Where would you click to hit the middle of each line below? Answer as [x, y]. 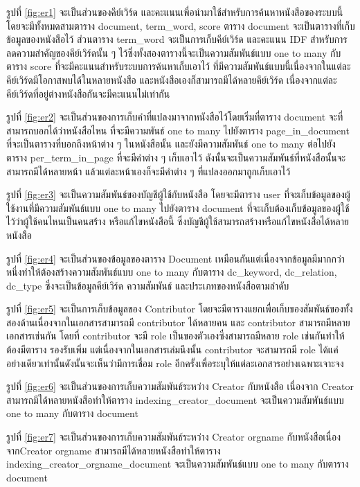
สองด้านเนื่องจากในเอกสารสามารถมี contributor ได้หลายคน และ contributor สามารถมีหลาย [178, 322]
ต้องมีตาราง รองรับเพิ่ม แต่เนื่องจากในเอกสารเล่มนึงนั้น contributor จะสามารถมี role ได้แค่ [172, 349]
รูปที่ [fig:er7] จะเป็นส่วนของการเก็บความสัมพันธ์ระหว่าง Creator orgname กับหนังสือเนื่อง [174, 437]
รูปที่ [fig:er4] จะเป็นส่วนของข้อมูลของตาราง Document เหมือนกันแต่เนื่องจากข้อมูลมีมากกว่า [175, 258]
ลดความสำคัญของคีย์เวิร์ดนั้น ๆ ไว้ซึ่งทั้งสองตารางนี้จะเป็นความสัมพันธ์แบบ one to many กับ [174, 52]
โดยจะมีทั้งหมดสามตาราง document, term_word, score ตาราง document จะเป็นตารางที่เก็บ [181, 25]
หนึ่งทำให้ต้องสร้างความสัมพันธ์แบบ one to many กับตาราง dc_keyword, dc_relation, [172, 272]
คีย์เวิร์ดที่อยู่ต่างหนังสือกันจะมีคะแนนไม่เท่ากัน [88, 93]
